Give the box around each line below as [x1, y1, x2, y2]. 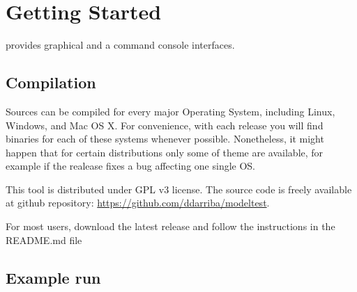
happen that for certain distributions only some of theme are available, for [6, 145, 324, 159]
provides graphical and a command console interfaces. [6, 38, 235, 52]
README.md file [6, 232, 82, 247]
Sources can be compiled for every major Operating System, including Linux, [6, 104, 335, 118]
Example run [6, 266, 101, 288]
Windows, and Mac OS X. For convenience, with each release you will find [6, 117, 324, 132]
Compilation [6, 72, 96, 93]
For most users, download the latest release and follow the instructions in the [6, 219, 335, 234]
